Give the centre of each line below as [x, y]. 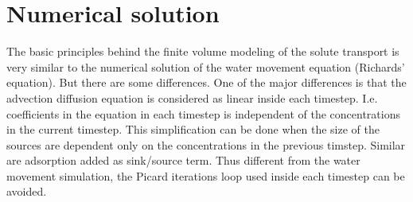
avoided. [27, 191]
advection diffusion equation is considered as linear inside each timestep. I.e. [192, 97]
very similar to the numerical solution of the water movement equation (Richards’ [206, 66]
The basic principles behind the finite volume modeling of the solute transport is [203, 51]
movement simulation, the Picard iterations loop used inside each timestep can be [206, 175]
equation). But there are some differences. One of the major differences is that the [206, 82]
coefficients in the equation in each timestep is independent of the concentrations [203, 113]
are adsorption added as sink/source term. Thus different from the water [183, 160]
